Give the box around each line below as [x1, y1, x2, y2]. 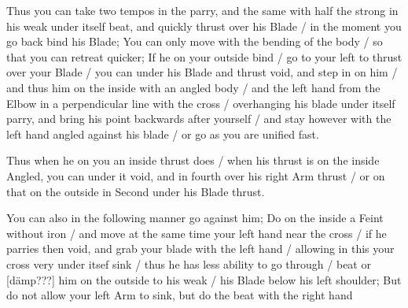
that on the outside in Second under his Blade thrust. [6, 183, 265, 199]
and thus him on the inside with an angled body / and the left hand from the [6, 79, 380, 95]
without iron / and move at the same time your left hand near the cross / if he [6, 225, 387, 241]
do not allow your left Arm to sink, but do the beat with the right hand [6, 287, 353, 303]
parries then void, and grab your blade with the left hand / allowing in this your [6, 240, 395, 257]
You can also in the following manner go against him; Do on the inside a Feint [6, 210, 384, 226]
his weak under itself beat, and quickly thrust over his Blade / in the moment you [6, 17, 402, 34]
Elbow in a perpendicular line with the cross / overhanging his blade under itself [6, 95, 395, 111]
